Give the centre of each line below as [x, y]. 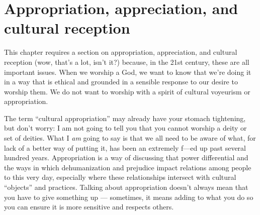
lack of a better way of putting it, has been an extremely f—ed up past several [125, 147]
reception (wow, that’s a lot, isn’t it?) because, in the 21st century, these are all [127, 62]
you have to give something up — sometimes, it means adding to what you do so [129, 197]
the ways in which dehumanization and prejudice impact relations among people [128, 167]
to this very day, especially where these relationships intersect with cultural [120, 177]
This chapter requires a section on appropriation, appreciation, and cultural [121, 52]
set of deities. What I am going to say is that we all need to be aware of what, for [130, 138]
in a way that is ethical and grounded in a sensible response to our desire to [121, 82]
